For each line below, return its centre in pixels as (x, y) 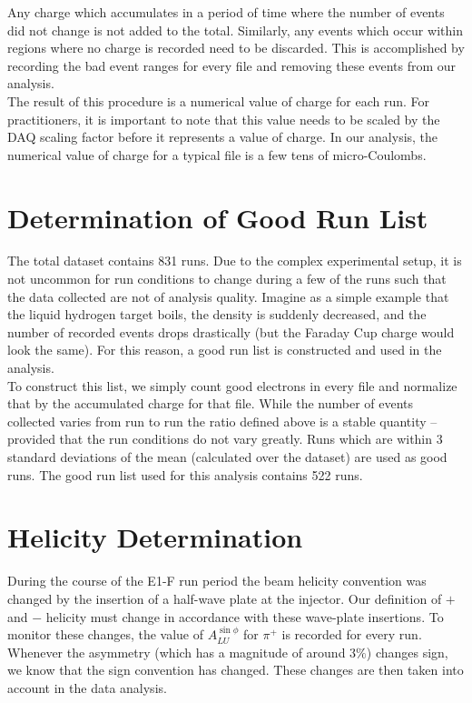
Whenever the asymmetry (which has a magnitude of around (177, 652)
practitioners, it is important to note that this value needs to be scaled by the (224, 119)
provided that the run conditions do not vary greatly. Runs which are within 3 (225, 439)
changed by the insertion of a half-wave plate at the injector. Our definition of (225, 598)
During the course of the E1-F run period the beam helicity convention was (217, 581)
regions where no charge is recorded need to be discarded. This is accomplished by (236, 48)
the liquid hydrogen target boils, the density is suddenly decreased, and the (217, 314)
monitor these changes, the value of (106, 634)
